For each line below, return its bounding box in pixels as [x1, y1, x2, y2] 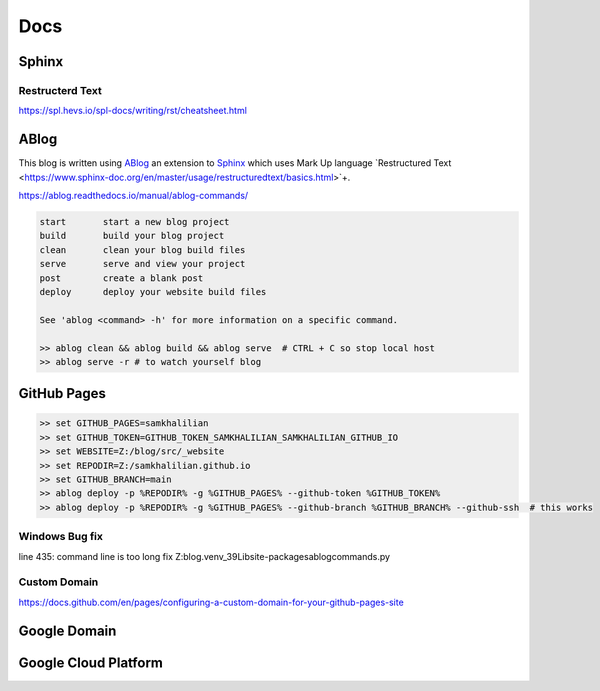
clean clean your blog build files [39, 244, 246, 255]
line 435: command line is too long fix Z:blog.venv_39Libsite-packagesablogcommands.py [18, 550, 390, 562]
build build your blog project [39, 230, 225, 242]
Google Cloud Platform [18, 654, 164, 671]
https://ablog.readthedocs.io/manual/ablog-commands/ [18, 190, 249, 201]
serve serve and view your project [39, 258, 246, 270]
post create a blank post [39, 272, 204, 284]
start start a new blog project [39, 216, 230, 227]
